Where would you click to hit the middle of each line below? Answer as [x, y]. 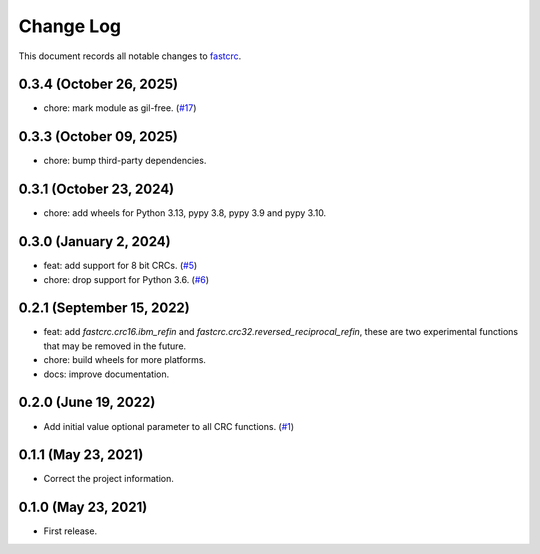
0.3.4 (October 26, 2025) [98, 84]
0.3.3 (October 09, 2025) [98, 136]
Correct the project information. [108, 479]
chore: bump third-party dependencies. [125, 161]
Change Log [70, 26]
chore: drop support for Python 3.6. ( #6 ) [126, 279]
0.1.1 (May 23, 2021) [81, 455]
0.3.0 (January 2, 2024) [94, 241]
